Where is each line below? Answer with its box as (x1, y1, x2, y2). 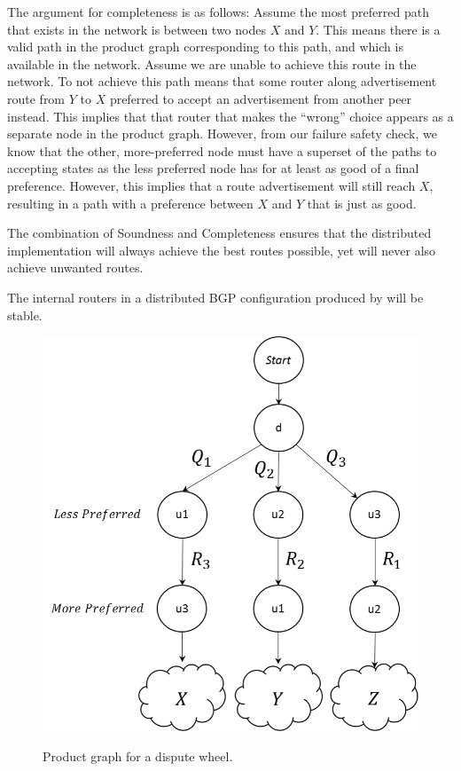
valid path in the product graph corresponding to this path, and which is (7, 37, 403, 56)
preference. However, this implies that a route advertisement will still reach (7, 176, 416, 194)
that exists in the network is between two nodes (7, 20, 266, 38)
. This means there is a (316, 20, 441, 38)
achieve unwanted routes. (7, 258, 144, 277)
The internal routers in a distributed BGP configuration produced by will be (7, 287, 424, 306)
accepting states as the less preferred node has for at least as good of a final (7, 159, 419, 177)
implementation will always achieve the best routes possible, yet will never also (7, 240, 436, 259)
